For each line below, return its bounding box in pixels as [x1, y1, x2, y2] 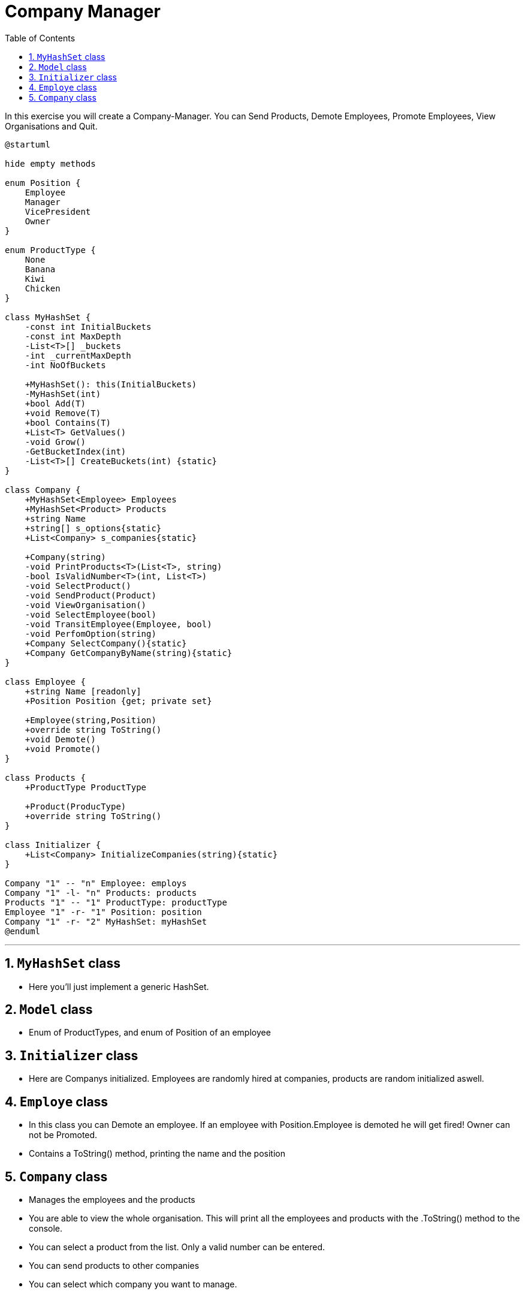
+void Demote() [25, 734, 96, 744]
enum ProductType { [5, 245, 96, 255]
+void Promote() [25, 744, 101, 754]
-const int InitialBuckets [25, 321, 152, 332]
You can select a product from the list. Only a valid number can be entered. [29, 1241, 325, 1252]
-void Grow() [25, 437, 86, 447]
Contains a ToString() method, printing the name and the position [29, 1148, 285, 1159]
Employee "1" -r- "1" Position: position [5, 907, 202, 917]
